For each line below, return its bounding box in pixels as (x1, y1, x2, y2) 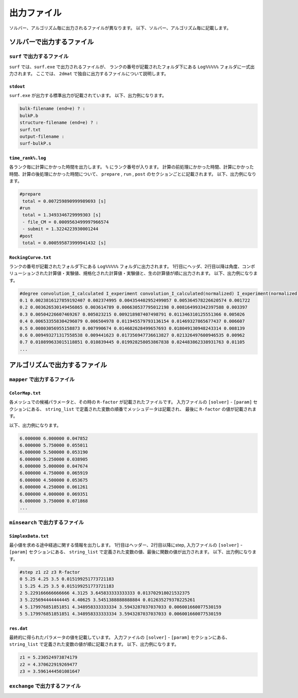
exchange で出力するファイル (9, 682, 81, 689)
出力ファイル (9, 7, 62, 18)
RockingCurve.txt (9, 254, 52, 260)
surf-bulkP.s (19, 141, 52, 146)
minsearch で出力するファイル (9, 519, 84, 526)
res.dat (9, 625, 28, 631)
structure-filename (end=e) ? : (19, 120, 99, 125)
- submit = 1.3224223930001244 (22, 226, 99, 232)
